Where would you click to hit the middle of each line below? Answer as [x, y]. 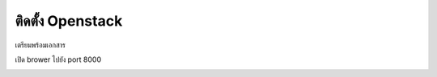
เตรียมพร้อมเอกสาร [40, 45]
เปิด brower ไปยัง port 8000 [58, 59]
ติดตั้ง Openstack [69, 21]
